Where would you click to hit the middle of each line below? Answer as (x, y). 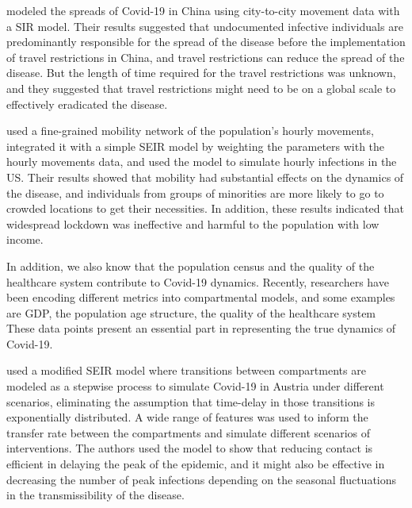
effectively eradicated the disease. (87, 104)
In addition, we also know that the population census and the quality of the (191, 266)
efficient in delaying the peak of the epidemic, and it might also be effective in (196, 464)
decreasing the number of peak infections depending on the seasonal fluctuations (202, 479)
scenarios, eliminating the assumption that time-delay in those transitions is (191, 401)
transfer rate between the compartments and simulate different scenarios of (189, 432)
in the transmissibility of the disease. (95, 495)
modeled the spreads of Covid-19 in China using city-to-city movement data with (203, 10)
